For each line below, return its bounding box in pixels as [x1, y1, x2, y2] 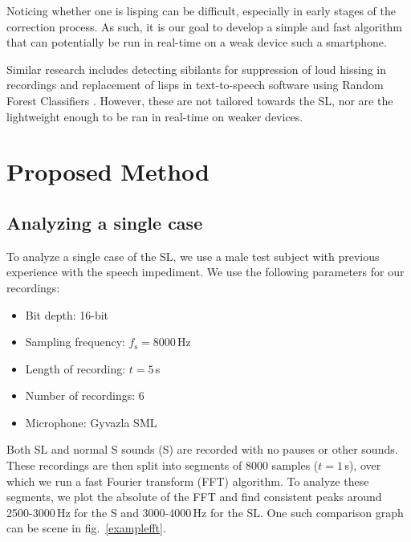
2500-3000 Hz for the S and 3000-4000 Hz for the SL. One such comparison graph [6, 503, 404, 520]
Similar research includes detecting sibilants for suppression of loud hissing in [6, 60, 387, 77]
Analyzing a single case [6, 210, 203, 234]
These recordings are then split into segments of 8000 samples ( [6, 457, 319, 474]
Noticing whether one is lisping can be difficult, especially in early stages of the [6, 2, 397, 18]
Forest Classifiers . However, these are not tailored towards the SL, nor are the [6, 92, 393, 108]
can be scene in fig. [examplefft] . [6, 520, 166, 536]
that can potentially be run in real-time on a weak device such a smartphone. [6, 34, 387, 51]
